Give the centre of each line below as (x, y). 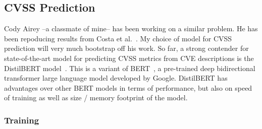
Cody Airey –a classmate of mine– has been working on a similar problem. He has (131, 28)
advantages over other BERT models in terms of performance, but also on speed (128, 87)
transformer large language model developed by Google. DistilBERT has (116, 78)
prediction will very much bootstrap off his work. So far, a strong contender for (126, 48)
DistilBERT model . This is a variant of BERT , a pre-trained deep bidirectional (130, 68)
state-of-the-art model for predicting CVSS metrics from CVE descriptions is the (129, 58)
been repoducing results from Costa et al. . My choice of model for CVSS (118, 38)
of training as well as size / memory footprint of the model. (96, 98)
